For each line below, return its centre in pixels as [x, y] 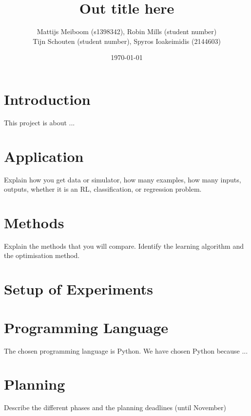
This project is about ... [39, 122]
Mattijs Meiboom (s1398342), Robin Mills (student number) [127, 31]
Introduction [47, 99]
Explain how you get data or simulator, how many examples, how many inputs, [123, 179]
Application [44, 156]
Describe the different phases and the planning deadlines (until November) [115, 407]
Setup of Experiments [79, 289]
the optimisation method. [42, 255]
